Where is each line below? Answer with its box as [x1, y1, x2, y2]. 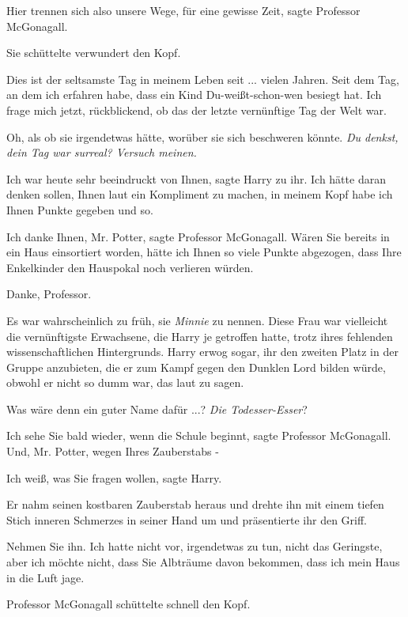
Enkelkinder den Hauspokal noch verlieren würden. [6, 259, 254, 275]
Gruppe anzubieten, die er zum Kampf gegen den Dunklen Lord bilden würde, [6, 358, 386, 375]
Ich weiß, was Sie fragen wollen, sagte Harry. [6, 469, 222, 486]
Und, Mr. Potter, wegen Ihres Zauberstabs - [6, 443, 219, 460]
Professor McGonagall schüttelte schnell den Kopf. [6, 596, 251, 612]
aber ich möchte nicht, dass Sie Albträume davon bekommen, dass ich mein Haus [6, 554, 400, 570]
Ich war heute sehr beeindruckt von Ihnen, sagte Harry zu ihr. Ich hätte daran [6, 170, 386, 187]
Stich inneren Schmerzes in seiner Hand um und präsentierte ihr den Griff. [6, 511, 368, 528]
